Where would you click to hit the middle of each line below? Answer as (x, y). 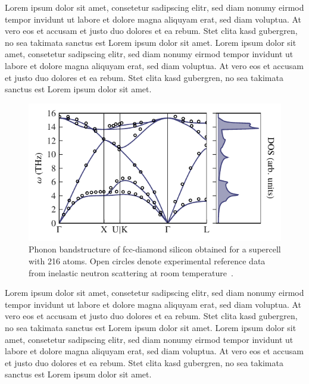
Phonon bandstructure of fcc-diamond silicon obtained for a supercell (155, 249)
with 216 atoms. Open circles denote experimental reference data (147, 261)
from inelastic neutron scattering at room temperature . (131, 272)
